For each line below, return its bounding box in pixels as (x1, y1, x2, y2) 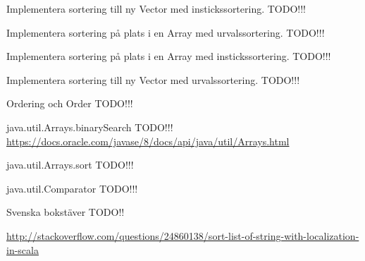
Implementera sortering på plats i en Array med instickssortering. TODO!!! (6, 49, 331, 63)
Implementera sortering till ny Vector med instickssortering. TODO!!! (6, 1, 307, 16)
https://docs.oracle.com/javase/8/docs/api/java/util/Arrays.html (6, 133, 290, 148)
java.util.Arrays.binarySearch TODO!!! (6, 119, 173, 134)
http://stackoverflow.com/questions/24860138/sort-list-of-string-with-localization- (6, 228, 359, 243)
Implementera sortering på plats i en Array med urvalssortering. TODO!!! (6, 25, 325, 40)
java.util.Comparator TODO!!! (6, 181, 138, 195)
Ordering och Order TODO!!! (6, 96, 133, 111)
